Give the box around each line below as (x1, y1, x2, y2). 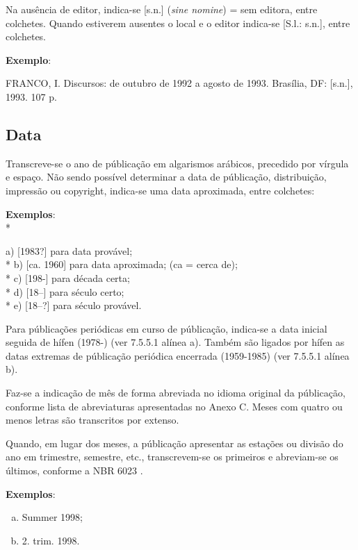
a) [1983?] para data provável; (6, 243, 133, 258)
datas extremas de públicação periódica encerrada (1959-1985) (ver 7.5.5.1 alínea (6, 348, 350, 362)
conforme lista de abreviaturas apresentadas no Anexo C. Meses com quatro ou (6, 399, 343, 413)
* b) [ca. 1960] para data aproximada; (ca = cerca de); (6, 257, 238, 272)
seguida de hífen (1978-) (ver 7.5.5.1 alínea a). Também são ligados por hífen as (6, 335, 345, 349)
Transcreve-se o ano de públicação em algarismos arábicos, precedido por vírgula (6, 156, 349, 170)
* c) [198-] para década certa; (6, 270, 130, 285)
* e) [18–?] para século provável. (6, 298, 142, 312)
